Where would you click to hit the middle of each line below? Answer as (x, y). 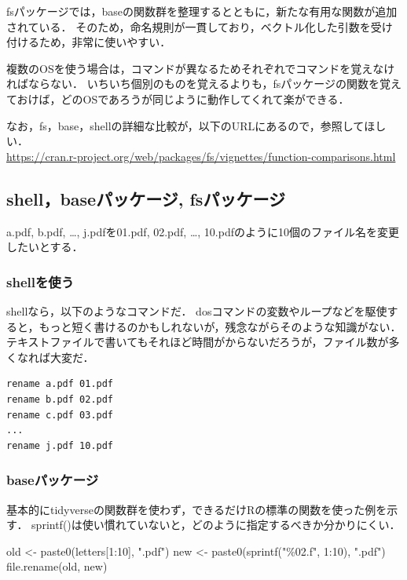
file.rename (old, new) (57, 566)
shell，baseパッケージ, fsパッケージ (146, 198)
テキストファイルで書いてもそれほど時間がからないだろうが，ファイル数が (198, 342)
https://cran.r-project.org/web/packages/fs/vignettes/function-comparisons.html (201, 156)
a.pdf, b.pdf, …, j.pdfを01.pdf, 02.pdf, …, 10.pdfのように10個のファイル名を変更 (203, 231)
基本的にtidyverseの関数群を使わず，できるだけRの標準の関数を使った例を (197, 509)
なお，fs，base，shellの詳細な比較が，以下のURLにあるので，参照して (185, 125)
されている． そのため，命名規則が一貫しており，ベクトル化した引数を (189, 26)
